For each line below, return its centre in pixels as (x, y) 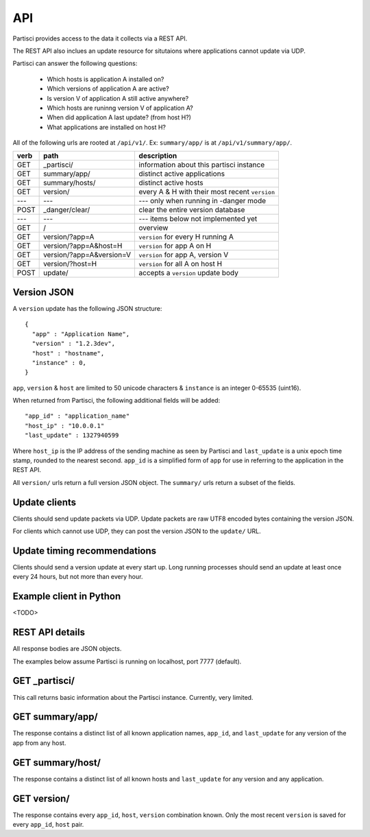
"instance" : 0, (59, 363)
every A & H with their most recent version (207, 192)
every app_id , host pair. (48, 825)
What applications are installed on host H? (106, 127)
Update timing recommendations (85, 551)
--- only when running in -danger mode (202, 201)
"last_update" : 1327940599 (72, 435)
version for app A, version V (184, 255)
